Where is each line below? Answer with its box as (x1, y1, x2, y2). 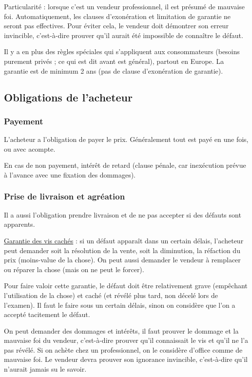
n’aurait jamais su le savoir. (4, 364, 87, 374)
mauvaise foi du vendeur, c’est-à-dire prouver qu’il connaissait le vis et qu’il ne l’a (4, 335, 249, 345)
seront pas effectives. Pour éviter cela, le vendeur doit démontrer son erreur (4, 20, 229, 31)
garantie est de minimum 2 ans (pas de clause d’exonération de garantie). (4, 65, 223, 76)
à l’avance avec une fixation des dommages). (4, 169, 136, 179)
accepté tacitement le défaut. (4, 309, 90, 319)
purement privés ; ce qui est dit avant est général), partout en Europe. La (4, 56, 224, 66)
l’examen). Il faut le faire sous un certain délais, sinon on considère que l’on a (4, 299, 235, 310)
